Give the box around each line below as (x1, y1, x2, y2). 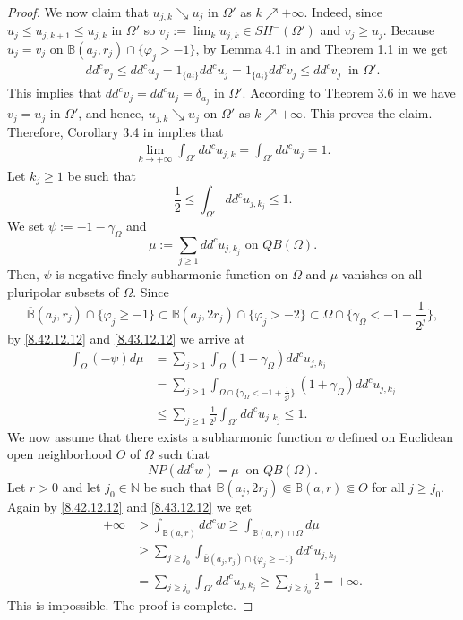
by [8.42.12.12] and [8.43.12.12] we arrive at (7, 328, 245, 347)
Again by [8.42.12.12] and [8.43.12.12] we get (7, 497, 253, 515)
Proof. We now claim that (7, 3, 149, 21)
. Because (382, 21, 435, 39)
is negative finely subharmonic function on (56, 265, 288, 284)
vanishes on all (341, 265, 423, 284)
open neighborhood (7, 445, 113, 463)
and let (62, 477, 101, 496)
